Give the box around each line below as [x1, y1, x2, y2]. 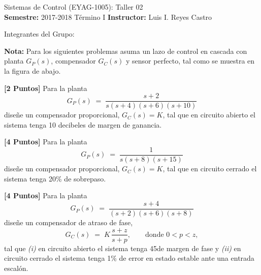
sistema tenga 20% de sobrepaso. [4, 173, 106, 184]
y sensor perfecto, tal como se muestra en [125, 55, 255, 66]
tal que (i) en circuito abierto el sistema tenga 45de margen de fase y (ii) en [4, 242, 241, 253]
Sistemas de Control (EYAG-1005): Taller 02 [4, 2, 143, 12]
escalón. [4, 262, 28, 273]
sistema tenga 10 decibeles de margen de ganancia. [4, 119, 162, 130]
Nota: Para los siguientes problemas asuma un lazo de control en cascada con [4, 45, 247, 56]
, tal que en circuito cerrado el [162, 163, 257, 174]
